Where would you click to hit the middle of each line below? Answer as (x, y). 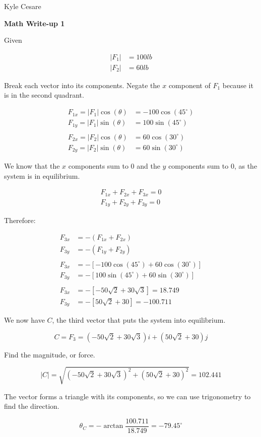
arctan (113, 426)
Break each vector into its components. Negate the (82, 85)
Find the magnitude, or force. (50, 354)
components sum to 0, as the (213, 166)
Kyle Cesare (23, 6)
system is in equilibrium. (42, 175)
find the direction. (32, 406)
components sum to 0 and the (114, 166)
